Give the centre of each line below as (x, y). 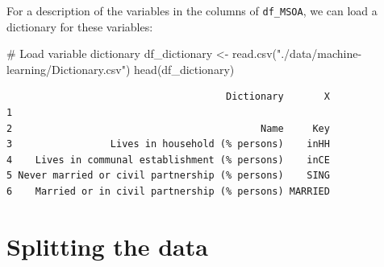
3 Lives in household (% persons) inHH (168, 144)
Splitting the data (107, 246)
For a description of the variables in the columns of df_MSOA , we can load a (192, 10)
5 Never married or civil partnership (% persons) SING (168, 176)
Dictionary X (278, 97)
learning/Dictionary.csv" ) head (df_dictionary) (121, 69)
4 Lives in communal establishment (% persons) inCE (168, 160)
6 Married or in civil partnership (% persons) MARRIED (168, 191)
